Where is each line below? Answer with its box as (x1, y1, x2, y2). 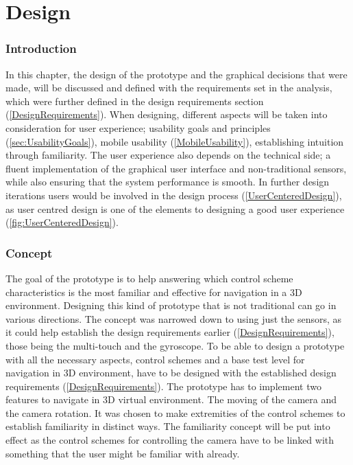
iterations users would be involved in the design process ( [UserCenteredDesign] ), (5, 188, 342, 202)
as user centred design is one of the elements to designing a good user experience (5, 201, 345, 216)
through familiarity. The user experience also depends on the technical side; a (5, 148, 331, 162)
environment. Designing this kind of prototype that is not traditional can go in (5, 298, 337, 313)
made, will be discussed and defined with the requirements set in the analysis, (5, 80, 332, 95)
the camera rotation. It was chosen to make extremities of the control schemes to (5, 405, 345, 420)
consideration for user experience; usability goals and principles (5, 120, 271, 135)
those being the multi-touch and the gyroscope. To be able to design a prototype (5, 338, 345, 352)
